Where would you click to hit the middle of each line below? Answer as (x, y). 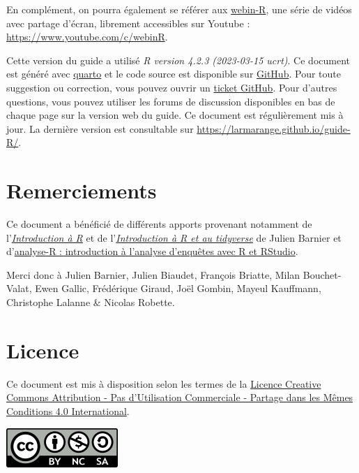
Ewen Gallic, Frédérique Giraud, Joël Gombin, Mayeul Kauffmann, (178, 288)
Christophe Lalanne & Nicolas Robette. (91, 302)
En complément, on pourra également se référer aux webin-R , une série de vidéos (179, 9)
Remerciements (82, 190)
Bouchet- (322, 274)
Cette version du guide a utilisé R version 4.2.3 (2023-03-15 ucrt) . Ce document (178, 60)
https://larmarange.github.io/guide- (274, 128)
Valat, (19, 288)
